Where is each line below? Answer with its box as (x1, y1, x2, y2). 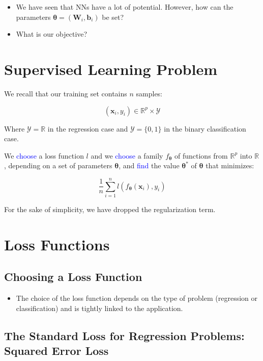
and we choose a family (91, 150, 163, 161)
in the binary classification (164, 123, 246, 134)
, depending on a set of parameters (4, 160, 112, 171)
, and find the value (119, 160, 180, 171)
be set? (102, 11, 124, 22)
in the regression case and (47, 123, 128, 134)
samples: (136, 88, 162, 98)
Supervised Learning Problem (4, 58, 217, 79)
